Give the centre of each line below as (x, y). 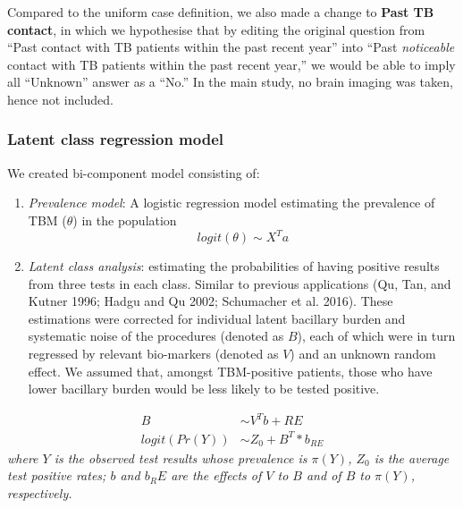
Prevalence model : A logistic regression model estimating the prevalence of (231, 203)
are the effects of (216, 475)
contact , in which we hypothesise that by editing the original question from (216, 29)
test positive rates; (57, 475)
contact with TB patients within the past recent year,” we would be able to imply (231, 64)
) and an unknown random (363, 354)
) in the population (125, 220)
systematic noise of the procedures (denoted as (156, 336)
